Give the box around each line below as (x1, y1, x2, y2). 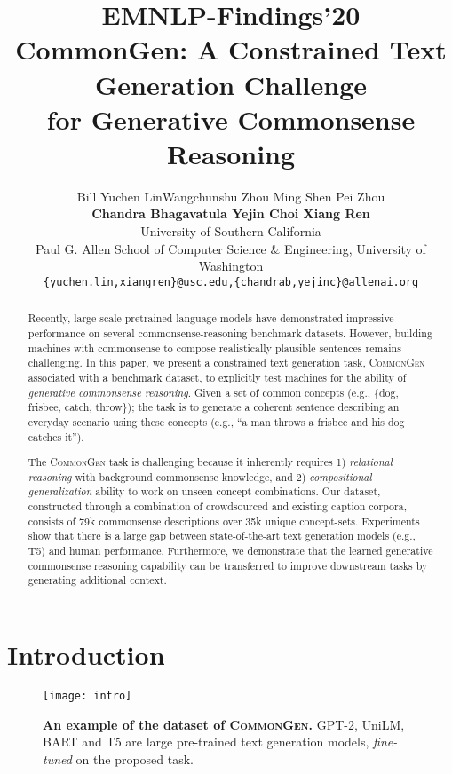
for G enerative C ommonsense (46, 100, 416, 137)
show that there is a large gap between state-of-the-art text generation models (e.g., (28, 528, 416, 543)
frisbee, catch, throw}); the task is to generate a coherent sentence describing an (28, 399, 400, 415)
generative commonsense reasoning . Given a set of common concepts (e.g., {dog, (28, 384, 399, 399)
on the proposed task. (75, 749, 194, 768)
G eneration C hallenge (94, 66, 367, 102)
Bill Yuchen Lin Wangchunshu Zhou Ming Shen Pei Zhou (76, 186, 385, 205)
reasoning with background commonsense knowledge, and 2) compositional (28, 469, 372, 484)
